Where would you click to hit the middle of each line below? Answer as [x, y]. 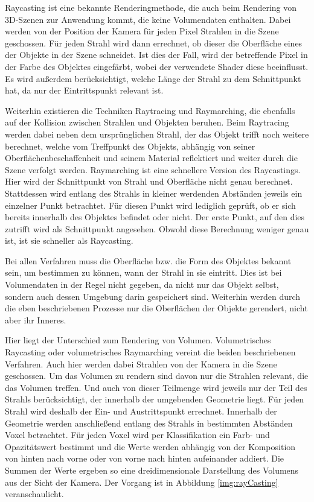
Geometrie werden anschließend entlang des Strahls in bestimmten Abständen [149, 423]
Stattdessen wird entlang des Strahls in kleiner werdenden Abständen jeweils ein [154, 193]
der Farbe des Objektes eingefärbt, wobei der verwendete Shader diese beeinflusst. [157, 66]
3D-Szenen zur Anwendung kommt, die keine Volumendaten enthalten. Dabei [148, 19]
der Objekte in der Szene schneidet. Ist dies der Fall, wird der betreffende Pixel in [156, 55]
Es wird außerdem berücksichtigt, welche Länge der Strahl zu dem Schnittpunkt [153, 78]
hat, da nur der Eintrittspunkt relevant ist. [84, 90]
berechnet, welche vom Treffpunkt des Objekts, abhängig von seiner [130, 146]
